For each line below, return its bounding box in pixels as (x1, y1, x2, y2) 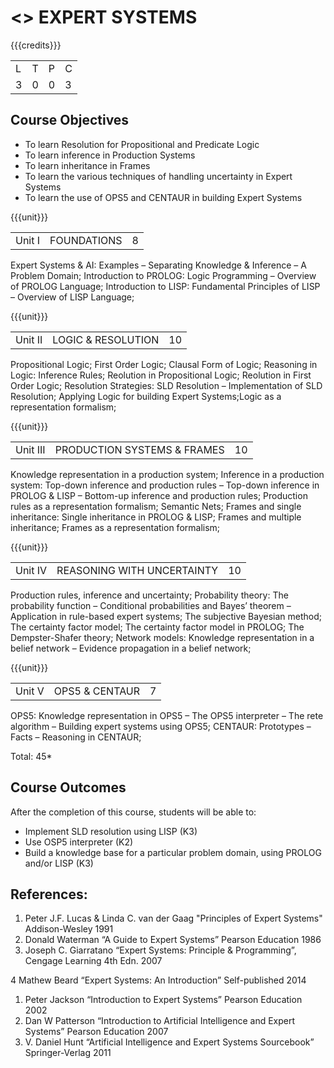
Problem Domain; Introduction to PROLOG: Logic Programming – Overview (10, 269, 317, 281)
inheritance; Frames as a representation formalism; (10, 521, 221, 533)
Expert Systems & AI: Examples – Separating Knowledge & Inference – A (10, 259, 307, 271)
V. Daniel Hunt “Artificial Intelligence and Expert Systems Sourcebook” (24, 1036, 315, 1048)
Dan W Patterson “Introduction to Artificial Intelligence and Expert (24, 1015, 296, 1027)
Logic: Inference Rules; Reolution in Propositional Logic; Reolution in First (10, 369, 312, 381)
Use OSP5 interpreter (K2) (24, 836, 134, 848)
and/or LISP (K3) (24, 857, 94, 869)
